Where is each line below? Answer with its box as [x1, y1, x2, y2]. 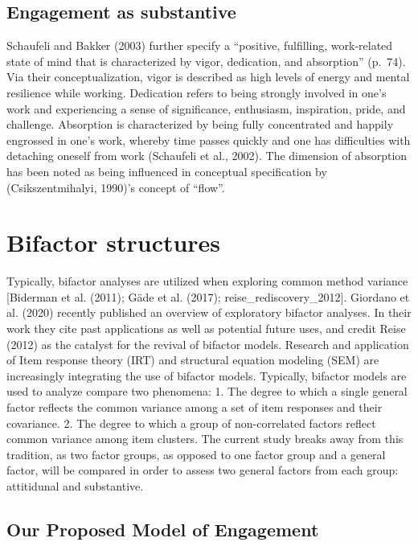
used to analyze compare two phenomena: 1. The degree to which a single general [6, 383, 408, 400]
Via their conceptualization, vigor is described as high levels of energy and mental [6, 68, 410, 85]
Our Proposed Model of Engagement [6, 516, 319, 541]
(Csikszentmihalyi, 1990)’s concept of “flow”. [6, 179, 225, 195]
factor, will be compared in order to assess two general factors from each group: [6, 462, 399, 478]
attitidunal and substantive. [6, 477, 144, 494]
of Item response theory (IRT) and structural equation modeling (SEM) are [6, 351, 379, 368]
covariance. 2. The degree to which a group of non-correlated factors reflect [6, 414, 376, 431]
